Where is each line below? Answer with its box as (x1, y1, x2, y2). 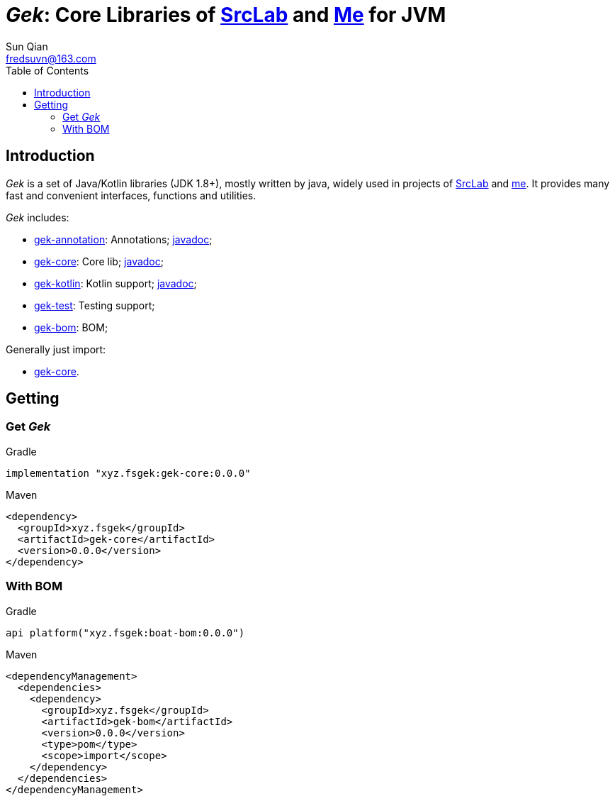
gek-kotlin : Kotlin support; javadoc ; (34, 277, 197, 289)
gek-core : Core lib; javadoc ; (34, 255, 164, 267)
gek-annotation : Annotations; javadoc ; (34, 233, 213, 245)
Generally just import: (6, 343, 106, 355)
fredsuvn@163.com (6, 52, 96, 65)
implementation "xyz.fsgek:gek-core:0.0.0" (6, 467, 251, 479)
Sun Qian (6, 40, 48, 53)
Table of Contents (6, 64, 89, 77)
